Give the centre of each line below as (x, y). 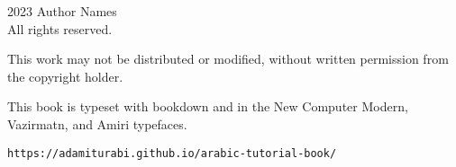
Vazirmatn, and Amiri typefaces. (97, 123)
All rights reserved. (60, 28)
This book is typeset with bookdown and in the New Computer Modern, (208, 106)
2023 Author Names (62, 11)
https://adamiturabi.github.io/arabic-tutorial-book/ (172, 153)
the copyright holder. (65, 76)
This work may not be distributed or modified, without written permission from (228, 59)
